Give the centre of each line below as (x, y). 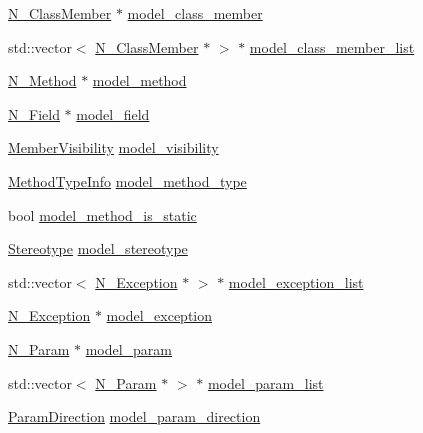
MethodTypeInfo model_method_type (127, 180)
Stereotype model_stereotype (98, 248)
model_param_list (265, 382)
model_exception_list (296, 281)
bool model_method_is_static (102, 214)
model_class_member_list (332, 46)
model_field (113, 113)
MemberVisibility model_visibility (113, 147)
